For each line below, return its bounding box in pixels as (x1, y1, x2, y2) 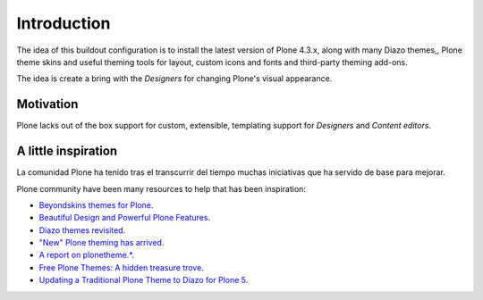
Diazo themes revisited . (38, 224, 126, 236)
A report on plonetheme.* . (38, 250, 134, 261)
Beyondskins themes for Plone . (38, 199, 154, 210)
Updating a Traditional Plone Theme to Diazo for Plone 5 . (38, 275, 249, 286)
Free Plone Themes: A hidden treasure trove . (38, 262, 205, 272)
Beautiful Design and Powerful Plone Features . (38, 212, 210, 223)
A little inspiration (16, 144, 118, 159)
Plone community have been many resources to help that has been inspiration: (16, 183, 306, 194)
